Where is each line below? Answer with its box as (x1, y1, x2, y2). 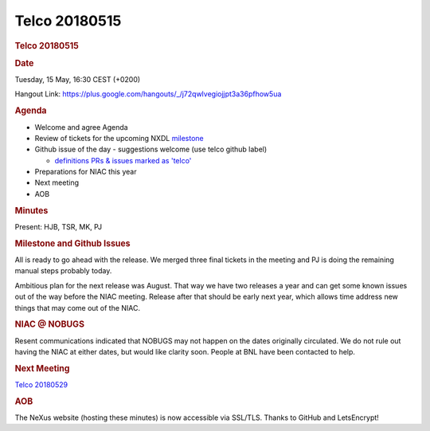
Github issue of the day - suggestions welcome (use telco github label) (34, 144, 268, 155)
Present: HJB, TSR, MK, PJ (14, 221, 103, 231)
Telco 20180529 (14, 380, 68, 390)
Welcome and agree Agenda (34, 122, 128, 131)
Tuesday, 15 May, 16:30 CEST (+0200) (14, 75, 141, 84)
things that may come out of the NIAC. (14, 303, 141, 312)
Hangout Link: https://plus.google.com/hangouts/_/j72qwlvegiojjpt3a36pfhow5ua (14, 89, 282, 99)
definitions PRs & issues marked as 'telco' (54, 155, 192, 165)
